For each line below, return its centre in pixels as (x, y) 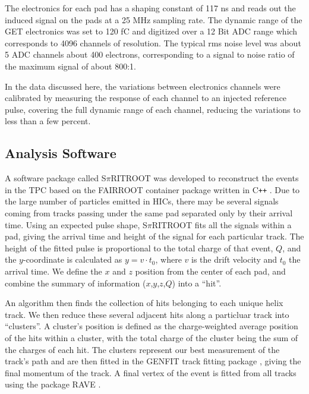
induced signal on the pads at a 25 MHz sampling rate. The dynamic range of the (154, 19)
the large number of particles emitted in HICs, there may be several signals (142, 201)
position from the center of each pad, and (210, 271)
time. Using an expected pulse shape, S (76, 224)
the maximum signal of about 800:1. (70, 66)
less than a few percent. (48, 121)
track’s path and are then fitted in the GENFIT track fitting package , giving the (153, 361)
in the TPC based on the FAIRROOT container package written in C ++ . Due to (152, 189)
